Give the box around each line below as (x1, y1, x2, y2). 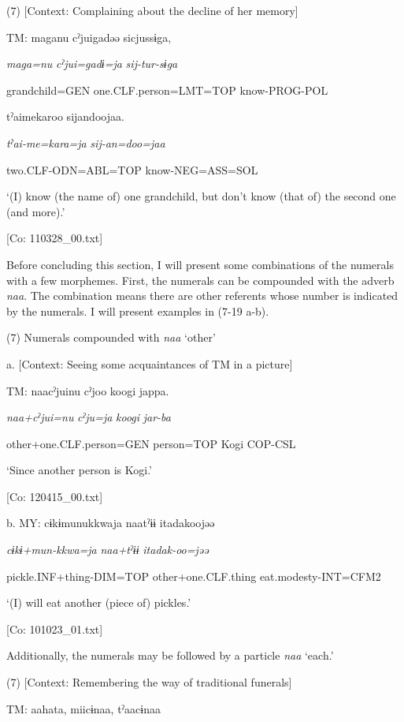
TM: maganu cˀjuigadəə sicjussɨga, (6, 28, 172, 45)
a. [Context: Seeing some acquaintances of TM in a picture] (6, 355, 293, 372)
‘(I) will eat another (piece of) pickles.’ (6, 594, 191, 611)
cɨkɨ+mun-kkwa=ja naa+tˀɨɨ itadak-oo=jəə (6, 541, 209, 558)
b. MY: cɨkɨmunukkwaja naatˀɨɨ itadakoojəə (6, 514, 215, 531)
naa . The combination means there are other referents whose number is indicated (6, 287, 398, 304)
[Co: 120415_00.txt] (6, 488, 103, 504)
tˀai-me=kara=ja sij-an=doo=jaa (6, 134, 165, 151)
